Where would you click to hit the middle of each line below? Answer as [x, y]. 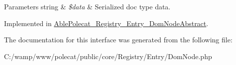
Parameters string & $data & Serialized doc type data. [87, 6]
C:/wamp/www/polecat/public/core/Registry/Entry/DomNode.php [108, 56]
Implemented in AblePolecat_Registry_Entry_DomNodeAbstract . [106, 23]
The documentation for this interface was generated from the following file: [118, 40]
